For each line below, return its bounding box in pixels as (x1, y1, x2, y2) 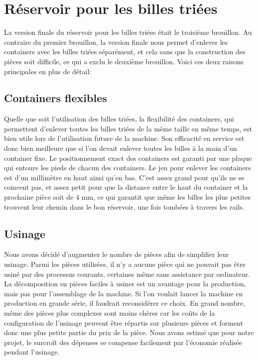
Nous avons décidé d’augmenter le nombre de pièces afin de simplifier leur (4, 249, 229, 259)
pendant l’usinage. (4, 347, 60, 357)
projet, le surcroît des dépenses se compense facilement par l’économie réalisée (4, 337, 243, 347)
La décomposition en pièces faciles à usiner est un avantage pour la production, (4, 278, 246, 289)
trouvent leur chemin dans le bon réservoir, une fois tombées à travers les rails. (4, 201, 245, 212)
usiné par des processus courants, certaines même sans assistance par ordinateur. (4, 268, 251, 279)
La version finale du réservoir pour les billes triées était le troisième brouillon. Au (4, 27, 252, 37)
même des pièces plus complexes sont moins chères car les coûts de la (4, 308, 215, 318)
